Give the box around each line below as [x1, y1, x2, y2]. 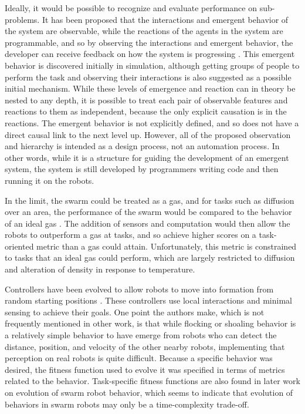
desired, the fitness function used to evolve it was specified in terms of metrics [5, 363, 285, 375]
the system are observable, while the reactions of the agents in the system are [5, 25, 283, 37]
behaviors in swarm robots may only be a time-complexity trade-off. [5, 398, 249, 410]
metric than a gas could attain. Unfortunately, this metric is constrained [36, 240, 297, 252]
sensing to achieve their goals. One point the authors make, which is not [5, 305, 265, 318]
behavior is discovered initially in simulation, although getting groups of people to [5, 59, 300, 71]
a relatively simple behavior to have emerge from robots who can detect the [5, 329, 277, 341]
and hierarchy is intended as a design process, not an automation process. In [5, 140, 280, 152]
